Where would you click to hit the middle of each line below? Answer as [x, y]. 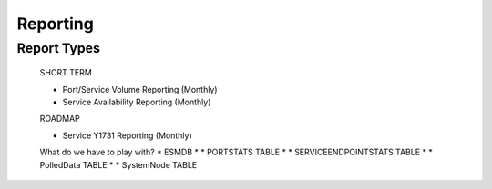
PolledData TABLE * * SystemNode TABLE [118, 164]
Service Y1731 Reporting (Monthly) [128, 135]
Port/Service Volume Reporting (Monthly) [140, 89]
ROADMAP [60, 119]
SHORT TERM [66, 73]
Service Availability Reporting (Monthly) [137, 102]
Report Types [58, 48]
